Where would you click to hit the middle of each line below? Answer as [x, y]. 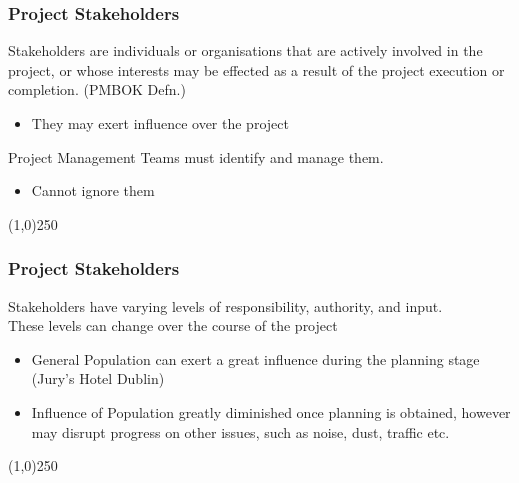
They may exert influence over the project [160, 123]
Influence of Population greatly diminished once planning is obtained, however [271, 411]
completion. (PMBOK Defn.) [97, 89]
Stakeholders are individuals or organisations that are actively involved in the [245, 50]
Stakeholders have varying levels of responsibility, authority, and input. [225, 305]
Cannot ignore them [93, 190]
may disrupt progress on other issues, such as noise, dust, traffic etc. [240, 431]
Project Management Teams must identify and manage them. [196, 156]
